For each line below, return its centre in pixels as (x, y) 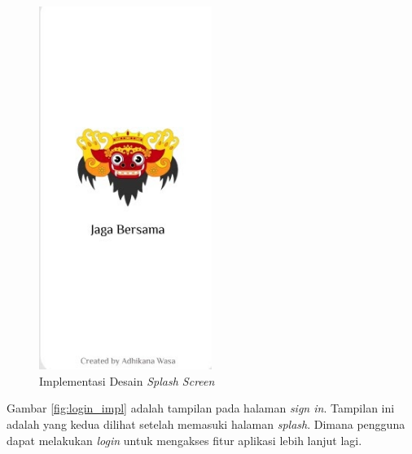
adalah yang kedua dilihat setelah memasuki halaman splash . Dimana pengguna (206, 423)
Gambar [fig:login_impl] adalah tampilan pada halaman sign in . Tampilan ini (201, 408)
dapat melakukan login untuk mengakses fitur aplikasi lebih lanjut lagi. (184, 440)
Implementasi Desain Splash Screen (127, 380)
